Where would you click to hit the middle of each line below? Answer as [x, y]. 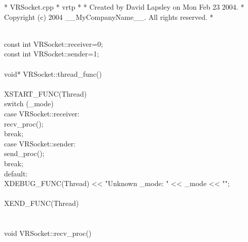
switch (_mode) [29, 103]
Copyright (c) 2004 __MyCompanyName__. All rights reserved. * [109, 17]
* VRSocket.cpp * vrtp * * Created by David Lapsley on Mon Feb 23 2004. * [124, 7]
